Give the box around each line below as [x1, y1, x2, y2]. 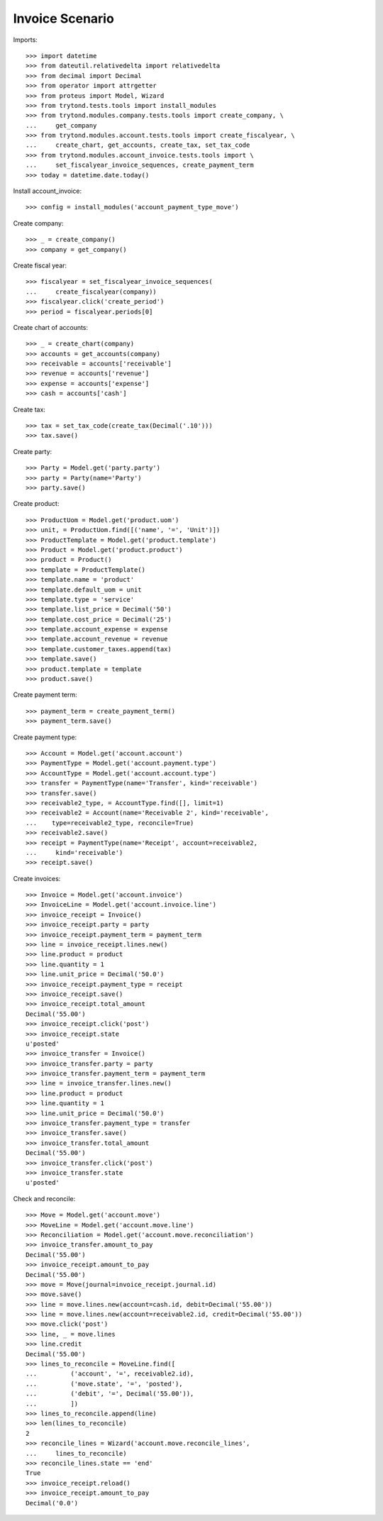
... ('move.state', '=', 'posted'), [26, 1380, 184, 1388]
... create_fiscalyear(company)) [26, 287, 157, 296]
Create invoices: [13, 874, 61, 883]
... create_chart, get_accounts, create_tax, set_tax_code [26, 141, 250, 149]
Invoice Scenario [13, 11, 115, 26]
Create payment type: [13, 733, 77, 741]
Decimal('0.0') [26, 1499, 79, 1507]
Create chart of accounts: [13, 323, 89, 331]
